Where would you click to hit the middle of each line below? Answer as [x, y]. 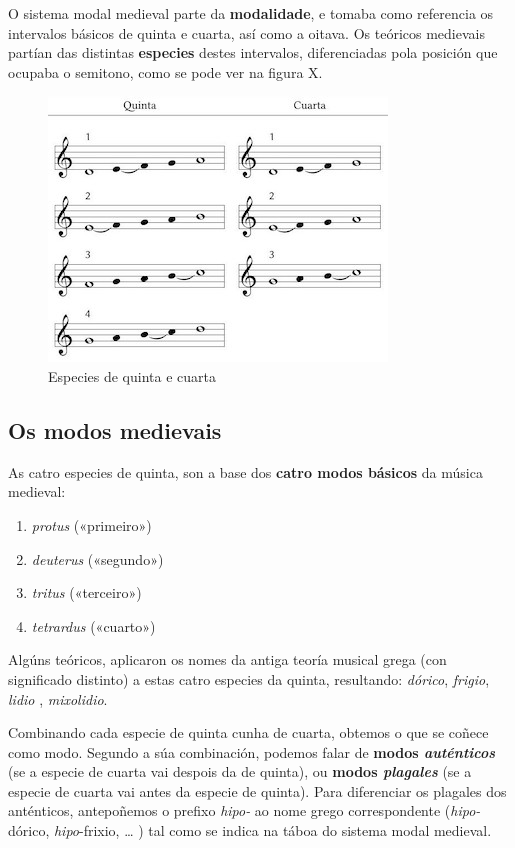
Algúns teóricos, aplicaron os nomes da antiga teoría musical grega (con [227, 659]
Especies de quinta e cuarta [132, 375]
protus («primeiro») [91, 524]
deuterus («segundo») [97, 558]
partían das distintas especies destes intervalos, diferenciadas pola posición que [253, 52]
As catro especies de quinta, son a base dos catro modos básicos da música [245, 471]
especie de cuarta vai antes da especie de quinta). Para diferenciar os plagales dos [257, 790]
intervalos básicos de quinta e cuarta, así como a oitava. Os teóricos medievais [246, 32]
